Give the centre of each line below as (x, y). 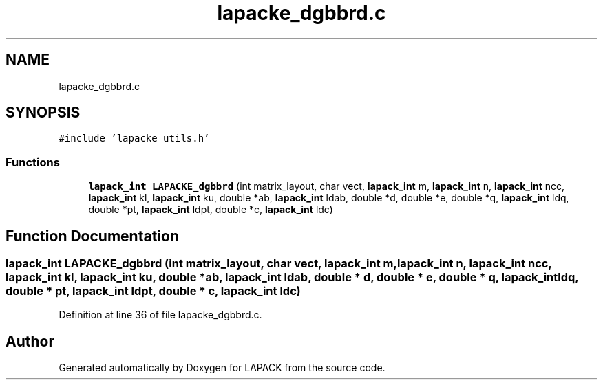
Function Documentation (92, 236)
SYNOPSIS (43, 113)
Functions (33, 162)
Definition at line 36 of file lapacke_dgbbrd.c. (160, 315)
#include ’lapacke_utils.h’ (134, 139)
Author (30, 341)
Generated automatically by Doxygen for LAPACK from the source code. (222, 368)
